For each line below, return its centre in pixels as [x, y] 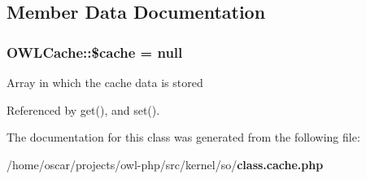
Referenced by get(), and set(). [83, 109]
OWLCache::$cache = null [95, 52]
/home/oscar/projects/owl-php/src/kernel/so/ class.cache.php [165, 164]
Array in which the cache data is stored [105, 82]
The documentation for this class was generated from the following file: [183, 137]
